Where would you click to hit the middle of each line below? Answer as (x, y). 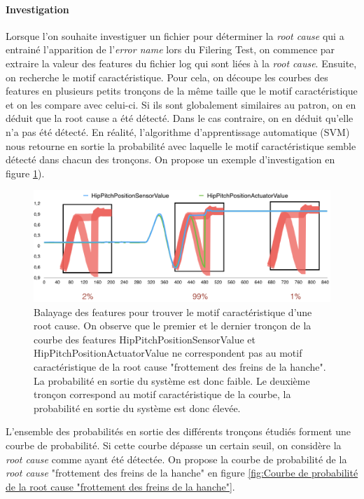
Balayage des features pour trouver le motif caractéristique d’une (173, 312)
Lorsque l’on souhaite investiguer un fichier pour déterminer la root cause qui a (175, 35)
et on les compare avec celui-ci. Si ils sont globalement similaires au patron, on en (181, 104)
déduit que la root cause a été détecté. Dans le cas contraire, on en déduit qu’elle (180, 118)
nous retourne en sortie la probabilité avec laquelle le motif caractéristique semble (181, 145)
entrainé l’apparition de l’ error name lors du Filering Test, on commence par (170, 49)
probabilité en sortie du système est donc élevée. (137, 408)
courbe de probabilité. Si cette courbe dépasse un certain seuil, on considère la (174, 445)
